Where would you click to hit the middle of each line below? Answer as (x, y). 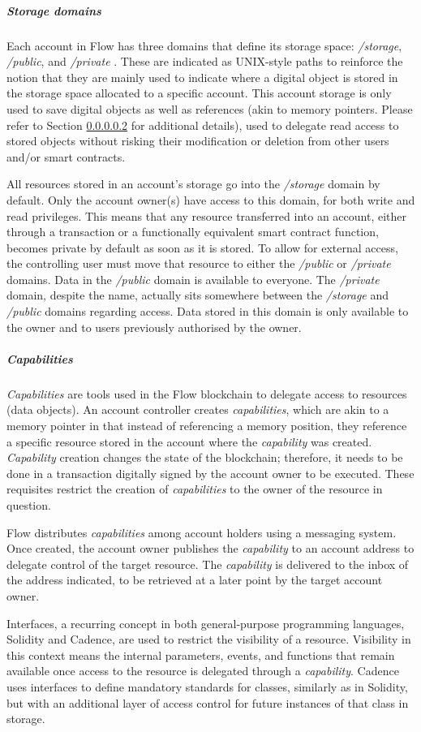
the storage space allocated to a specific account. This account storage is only (199, 93)
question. (29, 504)
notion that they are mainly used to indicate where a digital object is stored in (202, 77)
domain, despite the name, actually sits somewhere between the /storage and (198, 295)
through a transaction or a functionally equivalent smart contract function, (193, 232)
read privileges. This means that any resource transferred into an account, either (207, 215)
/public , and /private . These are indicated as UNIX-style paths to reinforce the (205, 61)
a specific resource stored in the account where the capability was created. (189, 441)
